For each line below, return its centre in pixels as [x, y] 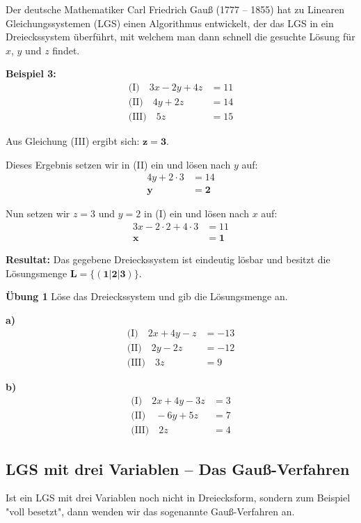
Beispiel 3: [31, 73]
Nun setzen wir [38, 213]
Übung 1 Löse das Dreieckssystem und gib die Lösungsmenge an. [147, 296]
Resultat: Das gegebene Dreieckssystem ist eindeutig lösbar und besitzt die [168, 259]
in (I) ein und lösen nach [196, 213]
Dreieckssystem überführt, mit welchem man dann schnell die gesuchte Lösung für [180, 37]
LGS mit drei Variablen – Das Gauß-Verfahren [178, 468]
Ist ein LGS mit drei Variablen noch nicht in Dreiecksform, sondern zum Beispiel [178, 498]
